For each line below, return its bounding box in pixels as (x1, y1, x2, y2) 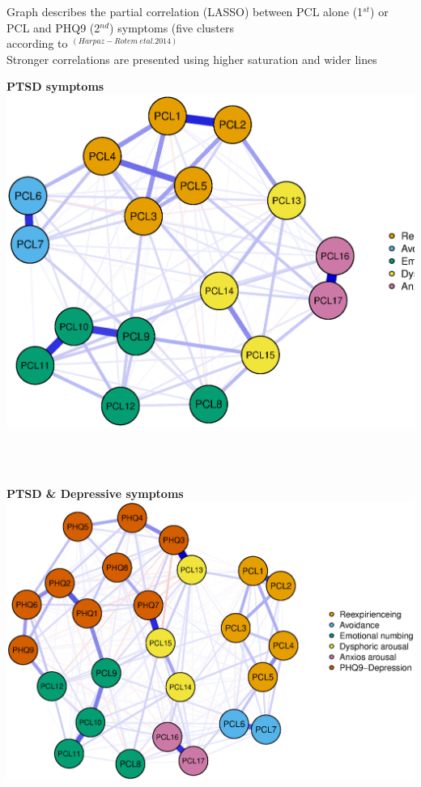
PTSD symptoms (6, 78, 104, 95)
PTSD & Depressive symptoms (6, 484, 184, 501)
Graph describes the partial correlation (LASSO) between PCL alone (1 (6, 3, 364, 19)
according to (6, 35, 68, 52)
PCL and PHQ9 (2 (6, 19, 100, 36)
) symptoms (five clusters (109, 19, 235, 36)
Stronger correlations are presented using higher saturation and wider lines (6, 50, 377, 67)
